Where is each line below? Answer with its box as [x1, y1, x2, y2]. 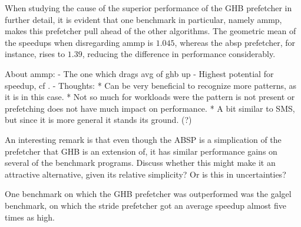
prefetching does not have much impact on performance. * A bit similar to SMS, [5, 102, 295, 114]
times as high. [5, 211, 55, 223]
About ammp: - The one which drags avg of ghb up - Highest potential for [5, 67, 274, 79]
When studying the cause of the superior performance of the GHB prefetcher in [5, 2, 292, 14]
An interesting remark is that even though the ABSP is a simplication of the [5, 133, 282, 145]
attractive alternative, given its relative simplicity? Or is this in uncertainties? [5, 168, 286, 180]
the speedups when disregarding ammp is [5, 36, 153, 48]
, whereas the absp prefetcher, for [174, 36, 296, 48]
